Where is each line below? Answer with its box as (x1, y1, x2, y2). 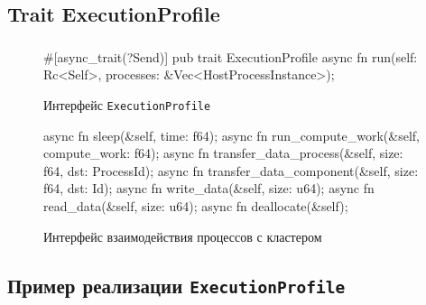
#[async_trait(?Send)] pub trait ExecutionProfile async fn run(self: (43, 47, 418, 66)
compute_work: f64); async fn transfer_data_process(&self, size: (43, 143, 403, 162)
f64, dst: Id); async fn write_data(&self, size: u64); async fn (43, 179, 375, 198)
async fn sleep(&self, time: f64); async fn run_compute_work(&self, (43, 125, 420, 144)
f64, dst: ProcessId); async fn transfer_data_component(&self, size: (43, 161, 419, 180)
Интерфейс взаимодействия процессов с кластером (43, 226, 322, 245)
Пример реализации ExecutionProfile (7, 271, 346, 299)
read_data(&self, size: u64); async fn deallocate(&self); (43, 196, 348, 215)
